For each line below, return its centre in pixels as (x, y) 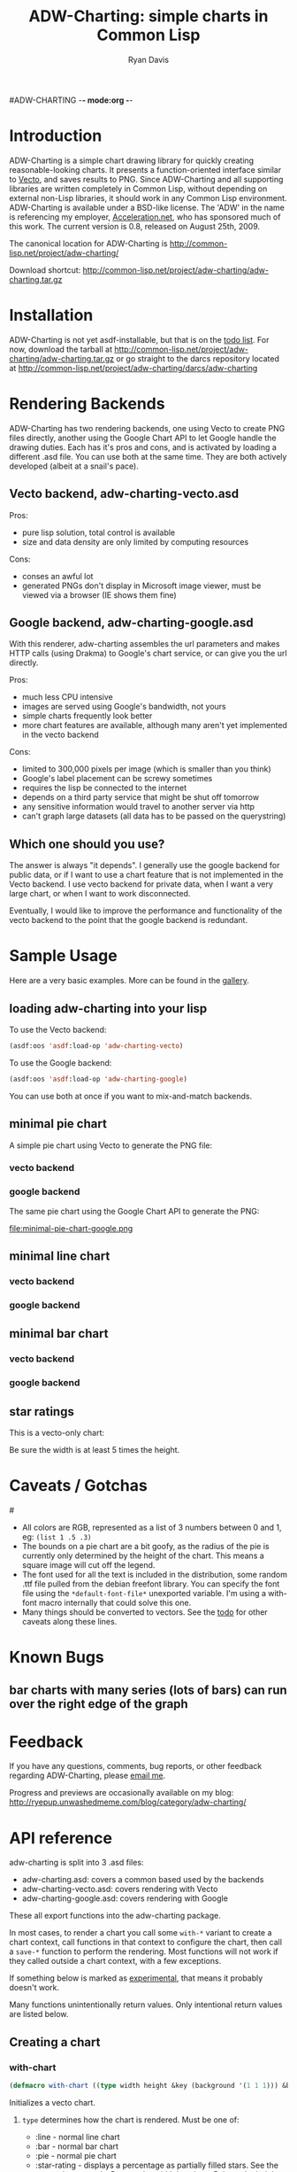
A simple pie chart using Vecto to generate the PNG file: (111, 1145)
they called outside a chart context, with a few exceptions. (115, 1961)
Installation (51, 315)
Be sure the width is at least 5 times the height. (95, 1450)
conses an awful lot (57, 576)
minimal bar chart (59, 1334)
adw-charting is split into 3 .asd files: (76, 1863)
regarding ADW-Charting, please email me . (88, 1776)
